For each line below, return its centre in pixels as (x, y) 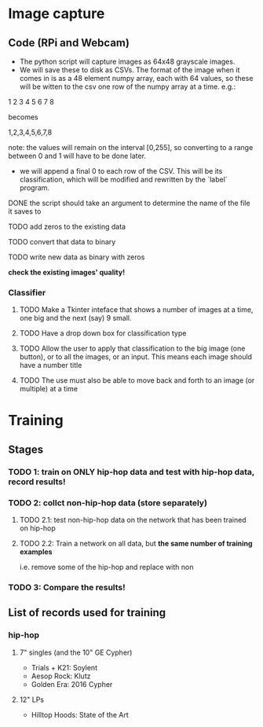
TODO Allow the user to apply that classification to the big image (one (132, 349)
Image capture (57, 14)
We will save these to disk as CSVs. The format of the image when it (130, 70)
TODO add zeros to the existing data (67, 226)
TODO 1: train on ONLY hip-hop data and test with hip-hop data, (131, 472)
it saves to (25, 211)
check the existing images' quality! (67, 272)
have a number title (51, 365)
